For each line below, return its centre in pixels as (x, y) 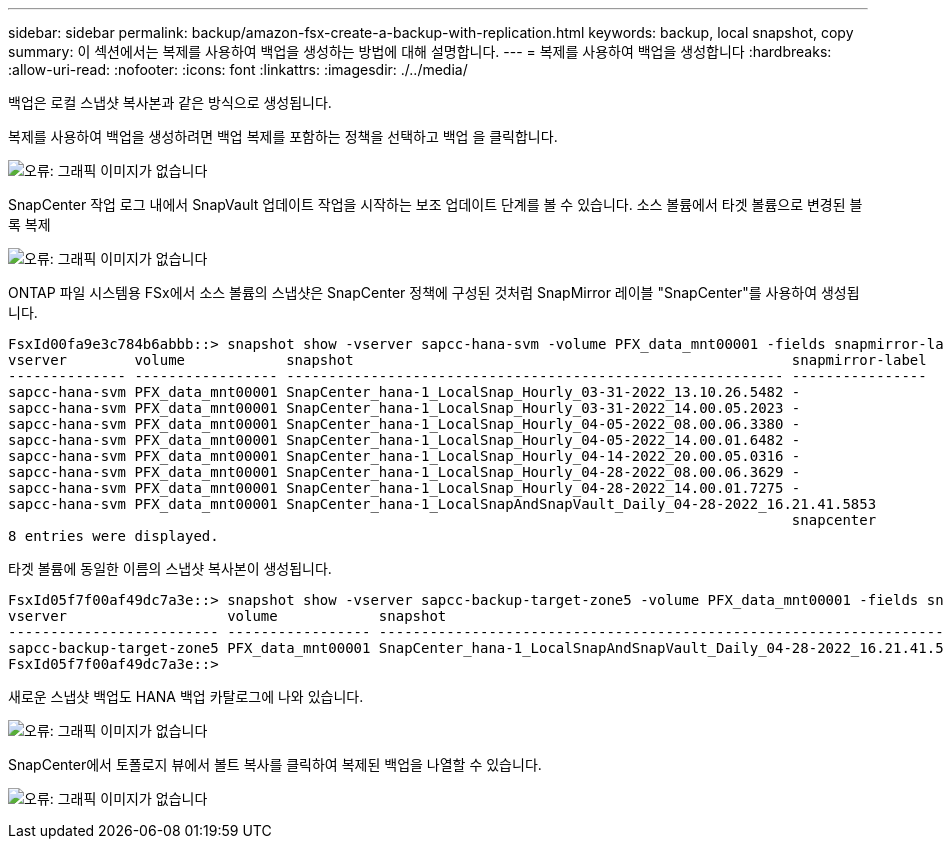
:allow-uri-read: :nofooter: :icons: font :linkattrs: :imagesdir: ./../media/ (238, 69)
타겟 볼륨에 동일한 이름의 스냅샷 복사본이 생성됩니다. (170, 568)
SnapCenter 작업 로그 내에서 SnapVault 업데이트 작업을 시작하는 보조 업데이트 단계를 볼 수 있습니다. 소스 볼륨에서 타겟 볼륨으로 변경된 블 (435, 204)
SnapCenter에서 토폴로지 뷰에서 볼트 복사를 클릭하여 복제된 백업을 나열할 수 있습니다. (275, 764)
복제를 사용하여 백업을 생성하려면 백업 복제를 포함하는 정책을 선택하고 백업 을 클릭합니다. (283, 136)
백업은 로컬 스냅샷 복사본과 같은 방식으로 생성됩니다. (170, 102)
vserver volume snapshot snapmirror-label (467, 360)
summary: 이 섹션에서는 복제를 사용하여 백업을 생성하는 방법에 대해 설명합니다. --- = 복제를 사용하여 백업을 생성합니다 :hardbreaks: (420, 51)
